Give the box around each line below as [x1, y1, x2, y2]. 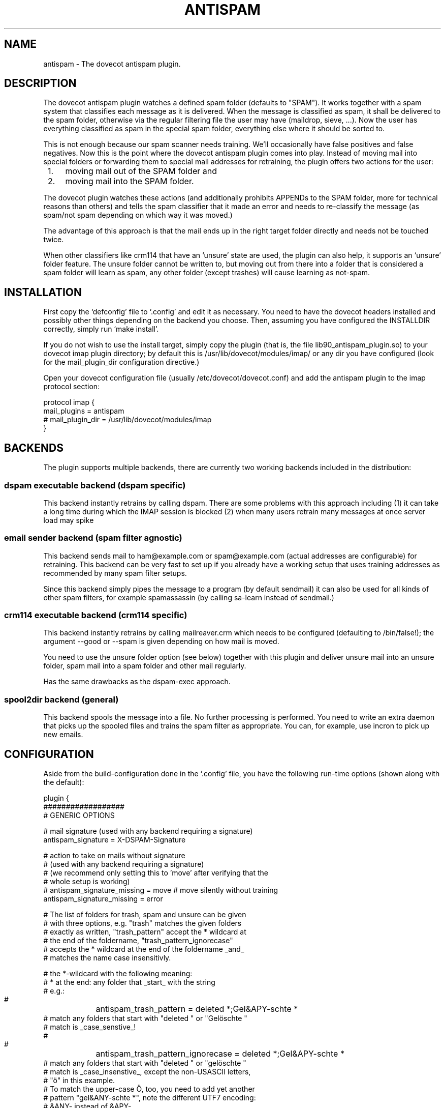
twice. [43, 235, 64, 244]
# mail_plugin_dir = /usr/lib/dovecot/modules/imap [43, 415, 212, 424]
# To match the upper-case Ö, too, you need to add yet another [43, 1084, 255, 1093]
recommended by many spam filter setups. [43, 568, 187, 577]
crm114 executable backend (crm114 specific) [4, 610, 187, 620]
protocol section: [43, 382, 100, 391]
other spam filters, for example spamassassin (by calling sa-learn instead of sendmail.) [43, 593, 334, 602]
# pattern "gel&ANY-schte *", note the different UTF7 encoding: [43, 1093, 256, 1102]
